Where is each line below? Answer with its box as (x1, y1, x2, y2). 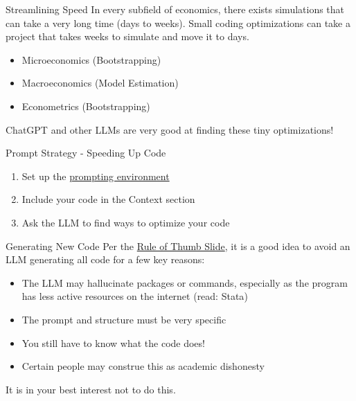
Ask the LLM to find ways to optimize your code (21, 215, 230, 229)
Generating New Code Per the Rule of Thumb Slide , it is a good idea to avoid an (6, 238, 350, 253)
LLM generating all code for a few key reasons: (6, 252, 205, 267)
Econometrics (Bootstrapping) (21, 98, 150, 113)
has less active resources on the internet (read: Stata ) (21, 289, 248, 303)
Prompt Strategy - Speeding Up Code (6, 145, 166, 160)
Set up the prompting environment (21, 168, 170, 183)
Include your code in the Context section (21, 192, 195, 206)
